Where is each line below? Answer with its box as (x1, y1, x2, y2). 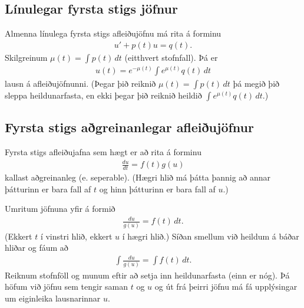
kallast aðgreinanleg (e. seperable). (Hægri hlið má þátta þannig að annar (5, 171, 271, 184)
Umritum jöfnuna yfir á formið (5, 202, 115, 215)
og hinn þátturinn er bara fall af (99, 182, 216, 195)
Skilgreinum (5, 51, 48, 63)
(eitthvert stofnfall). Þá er (124, 51, 218, 63)
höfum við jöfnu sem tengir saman (5, 280, 128, 293)
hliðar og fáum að (5, 241, 68, 254)
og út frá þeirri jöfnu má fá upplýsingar (154, 280, 298, 293)
